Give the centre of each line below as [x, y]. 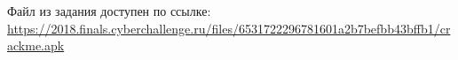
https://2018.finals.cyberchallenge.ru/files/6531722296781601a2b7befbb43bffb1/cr [229, 28]
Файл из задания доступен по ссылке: [109, 11]
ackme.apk [36, 45]
